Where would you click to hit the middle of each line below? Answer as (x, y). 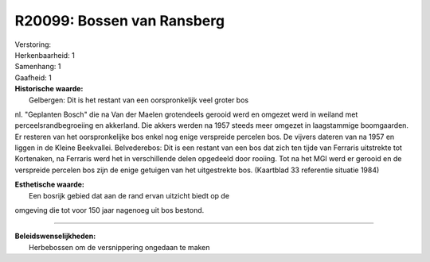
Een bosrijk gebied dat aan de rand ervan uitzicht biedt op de (129, 195)
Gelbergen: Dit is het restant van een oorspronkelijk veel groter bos (139, 100)
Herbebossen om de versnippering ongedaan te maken (119, 247)
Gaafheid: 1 (33, 77)
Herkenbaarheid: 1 (45, 55)
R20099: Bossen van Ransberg (120, 21)
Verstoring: (33, 44)
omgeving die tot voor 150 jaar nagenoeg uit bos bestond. (109, 210)
